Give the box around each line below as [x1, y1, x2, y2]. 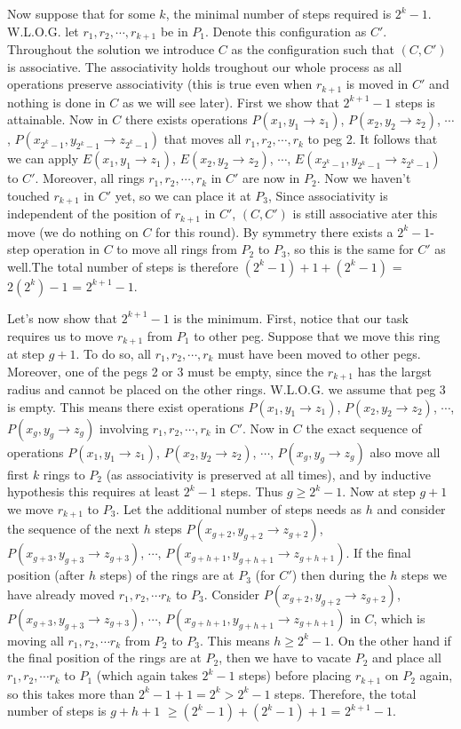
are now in [242, 169, 300, 187]
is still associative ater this [292, 204, 438, 223]
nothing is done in [7, 92, 106, 111]
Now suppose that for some [7, 4, 155, 22]
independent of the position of [7, 204, 171, 223]
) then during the [291, 566, 386, 584]
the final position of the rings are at [7, 648, 202, 667]
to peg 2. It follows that [307, 130, 438, 148]
